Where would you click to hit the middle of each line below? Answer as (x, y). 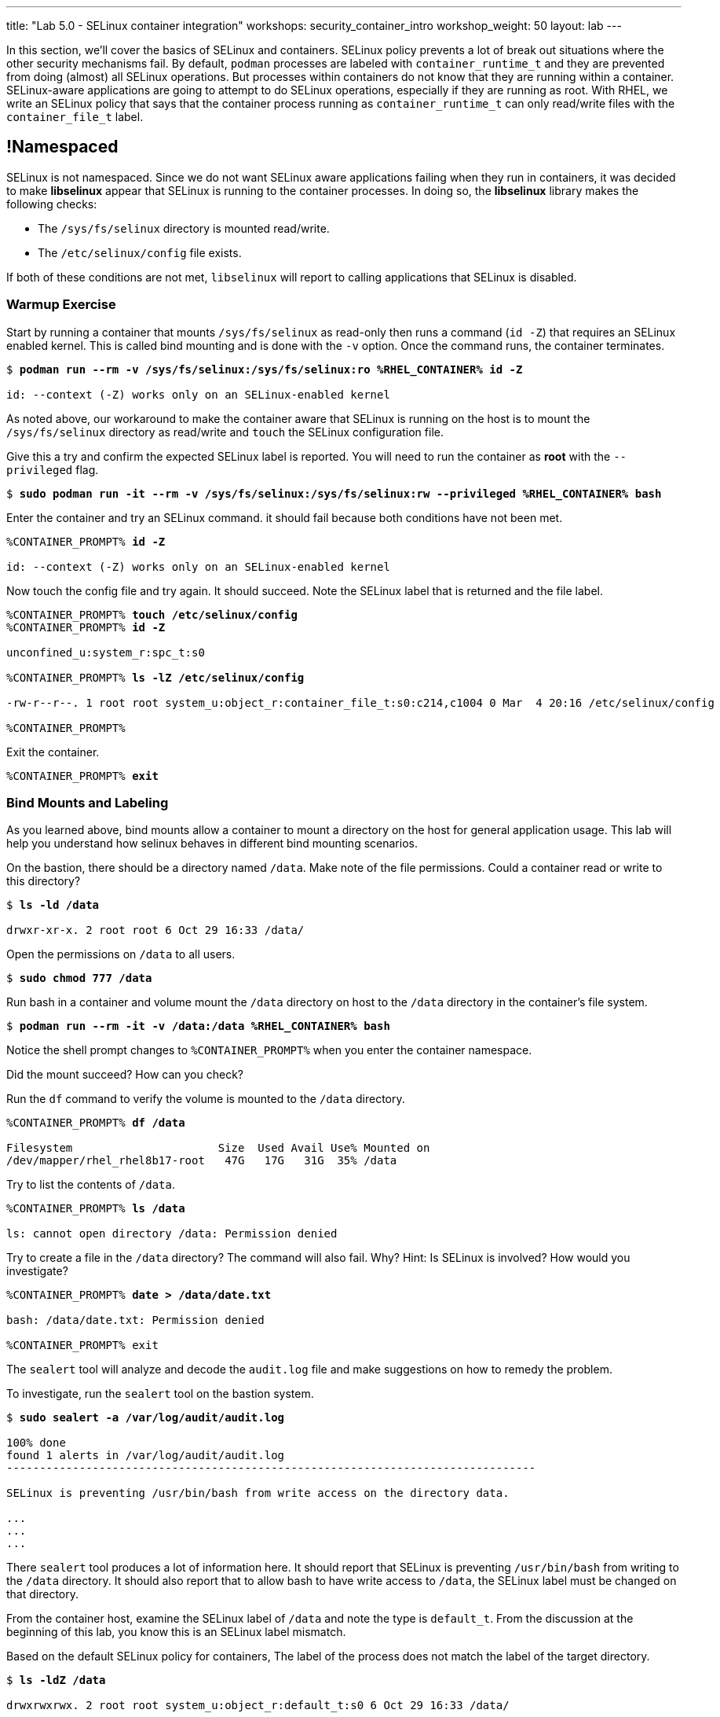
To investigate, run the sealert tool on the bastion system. (160, 1394)
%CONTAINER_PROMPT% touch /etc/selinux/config (152, 614)
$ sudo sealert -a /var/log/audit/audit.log (146, 1418)
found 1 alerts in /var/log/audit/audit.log (146, 1456)
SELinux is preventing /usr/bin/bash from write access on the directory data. (258, 1493)
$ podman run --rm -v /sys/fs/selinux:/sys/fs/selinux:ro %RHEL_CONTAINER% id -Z (265, 369)
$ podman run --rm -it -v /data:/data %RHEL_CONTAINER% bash (198, 1026)
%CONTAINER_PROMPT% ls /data (96, 1209)
